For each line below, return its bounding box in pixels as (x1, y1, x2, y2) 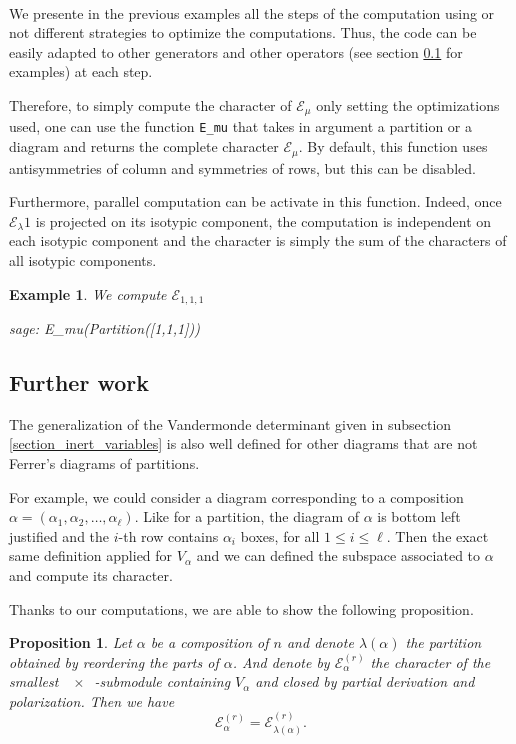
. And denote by (232, 651, 330, 672)
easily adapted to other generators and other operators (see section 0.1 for (9, 41, 463, 62)
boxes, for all (240, 525, 320, 546)
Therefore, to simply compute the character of (9, 94, 292, 115)
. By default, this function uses (298, 136, 488, 157)
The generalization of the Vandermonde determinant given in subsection (9, 413, 452, 434)
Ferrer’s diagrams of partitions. (9, 452, 200, 473)
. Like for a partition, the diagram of (134, 506, 360, 527)
